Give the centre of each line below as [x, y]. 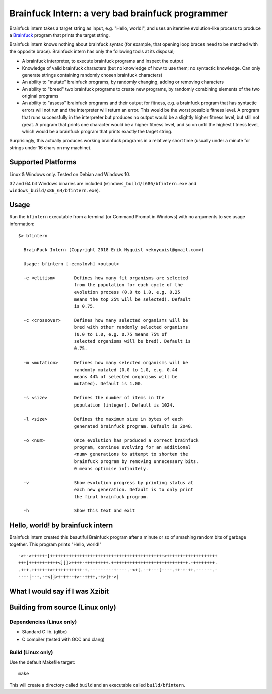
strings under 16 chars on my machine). [50, 148]
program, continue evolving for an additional [132, 447]
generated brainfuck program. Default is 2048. [134, 426]
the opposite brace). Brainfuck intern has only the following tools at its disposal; [92, 51]
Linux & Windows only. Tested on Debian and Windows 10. [70, 174]
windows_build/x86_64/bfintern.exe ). [55, 190]
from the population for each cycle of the [128, 285]
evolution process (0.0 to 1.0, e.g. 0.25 [127, 292]
